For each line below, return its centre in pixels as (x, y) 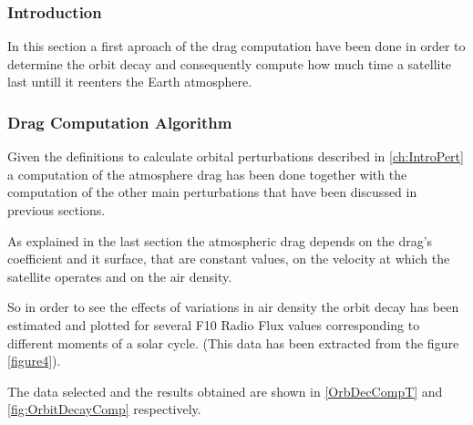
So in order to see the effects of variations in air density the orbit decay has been (233, 307)
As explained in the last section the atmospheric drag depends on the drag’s (220, 240)
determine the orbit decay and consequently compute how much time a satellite (230, 63)
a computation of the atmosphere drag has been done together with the (207, 174)
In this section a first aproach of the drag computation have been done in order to (236, 46)
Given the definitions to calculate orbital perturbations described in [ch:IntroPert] (236, 156)
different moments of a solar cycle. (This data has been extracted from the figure (233, 342)
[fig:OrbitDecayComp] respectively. (104, 409)
